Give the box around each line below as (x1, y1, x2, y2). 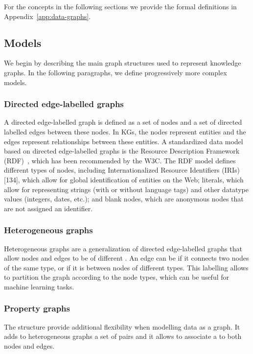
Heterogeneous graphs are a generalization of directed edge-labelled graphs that (4, 243, 242, 253)
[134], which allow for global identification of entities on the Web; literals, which (4, 174, 244, 184)
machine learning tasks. (4, 281, 74, 291)
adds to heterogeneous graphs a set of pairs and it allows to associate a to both (4, 331, 242, 341)
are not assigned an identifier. (4, 203, 93, 213)
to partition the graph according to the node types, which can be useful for (4, 272, 230, 282)
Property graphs (4, 302, 70, 314)
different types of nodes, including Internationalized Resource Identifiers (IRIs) (4, 165, 240, 175)
